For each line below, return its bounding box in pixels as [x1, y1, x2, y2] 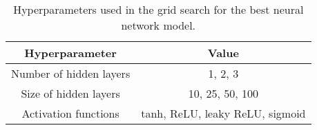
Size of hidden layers [21, 85, 120, 101]
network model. [121, 17, 196, 33]
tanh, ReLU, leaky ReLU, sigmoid [141, 105, 306, 121]
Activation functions [21, 105, 119, 121]
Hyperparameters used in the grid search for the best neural [13, 1, 304, 17]
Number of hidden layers [11, 65, 131, 81]
